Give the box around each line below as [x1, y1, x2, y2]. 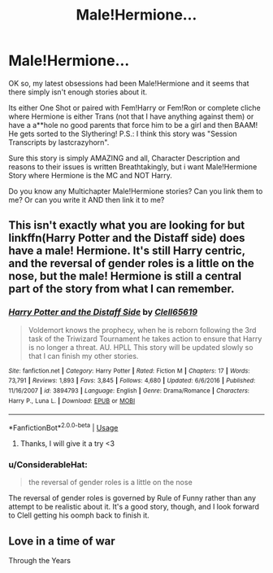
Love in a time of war [8, 534, 115, 548]
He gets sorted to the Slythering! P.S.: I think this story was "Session [8, 129, 237, 138]
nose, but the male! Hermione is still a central [8, 269, 242, 283]
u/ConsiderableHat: [8, 458, 88, 470]
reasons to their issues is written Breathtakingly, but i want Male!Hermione [8, 161, 258, 172]
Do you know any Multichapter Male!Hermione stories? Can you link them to [8, 186, 263, 196]
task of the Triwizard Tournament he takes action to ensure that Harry [28, 334, 262, 343]
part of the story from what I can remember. [8, 282, 235, 296]
